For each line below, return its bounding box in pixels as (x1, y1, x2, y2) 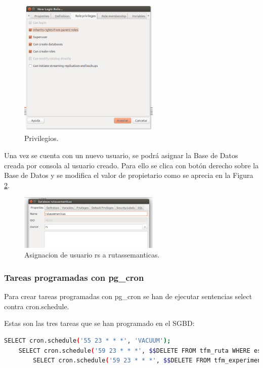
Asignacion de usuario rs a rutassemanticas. (24, 249, 160, 260)
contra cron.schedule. (4, 301, 69, 311)
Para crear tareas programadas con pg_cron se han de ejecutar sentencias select (4, 291, 252, 302)
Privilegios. (24, 133, 59, 143)
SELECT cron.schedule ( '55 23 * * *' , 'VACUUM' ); (4, 337, 171, 345)
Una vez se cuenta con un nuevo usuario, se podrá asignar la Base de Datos (4, 150, 238, 160)
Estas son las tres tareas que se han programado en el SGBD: (4, 318, 195, 328)
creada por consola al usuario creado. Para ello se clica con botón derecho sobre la (4, 160, 259, 170)
